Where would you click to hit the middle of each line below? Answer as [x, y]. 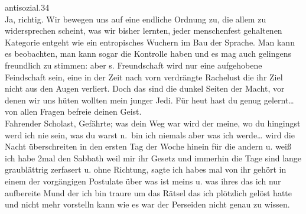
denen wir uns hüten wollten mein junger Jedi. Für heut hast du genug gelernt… [149, 100]
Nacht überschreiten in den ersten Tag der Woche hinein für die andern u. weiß [148, 146]
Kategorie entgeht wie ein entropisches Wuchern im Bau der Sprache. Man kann [150, 42]
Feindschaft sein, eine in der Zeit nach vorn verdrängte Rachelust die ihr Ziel [144, 77]
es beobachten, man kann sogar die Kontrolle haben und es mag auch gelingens [148, 54]
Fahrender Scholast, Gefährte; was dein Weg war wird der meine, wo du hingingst [153, 123]
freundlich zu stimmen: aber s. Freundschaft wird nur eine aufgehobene [134, 65]
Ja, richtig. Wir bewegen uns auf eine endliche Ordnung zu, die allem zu [136, 19]
